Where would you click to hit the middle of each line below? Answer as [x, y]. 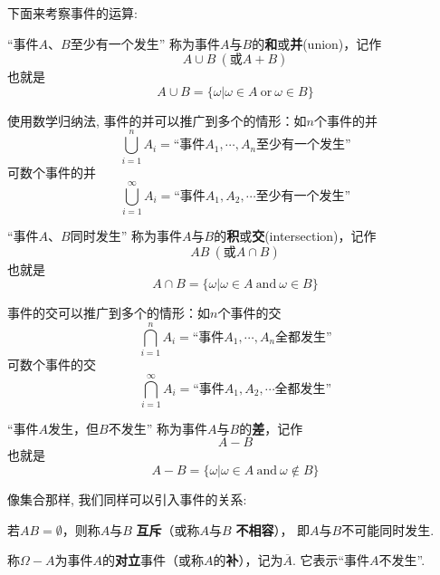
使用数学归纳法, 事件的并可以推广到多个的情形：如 [157, 120]
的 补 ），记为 [248, 560]
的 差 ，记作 [271, 428]
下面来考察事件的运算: [72, 13]
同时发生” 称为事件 [126, 236]
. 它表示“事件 [331, 560]
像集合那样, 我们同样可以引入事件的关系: [127, 499]
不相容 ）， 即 [273, 529]
